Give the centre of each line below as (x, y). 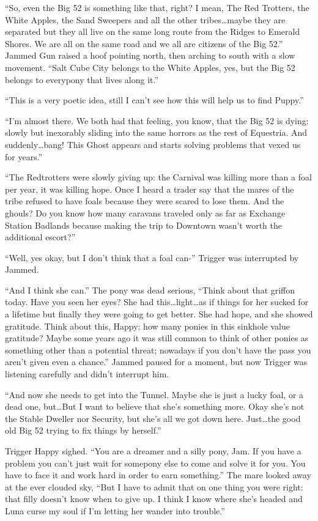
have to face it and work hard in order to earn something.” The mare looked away (158, 475)
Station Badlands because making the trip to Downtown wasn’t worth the (143, 225)
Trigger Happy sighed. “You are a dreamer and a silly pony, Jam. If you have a (153, 451)
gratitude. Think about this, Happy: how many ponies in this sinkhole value (147, 326)
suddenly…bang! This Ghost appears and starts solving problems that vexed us (153, 144)
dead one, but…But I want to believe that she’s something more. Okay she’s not (155, 406)
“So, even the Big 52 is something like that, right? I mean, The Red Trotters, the (157, 7)
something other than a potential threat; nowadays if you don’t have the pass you (158, 349)
